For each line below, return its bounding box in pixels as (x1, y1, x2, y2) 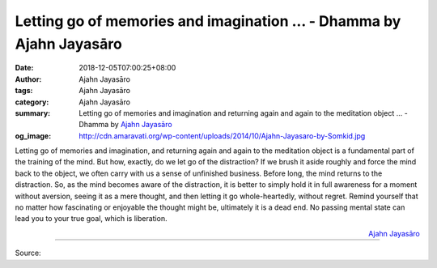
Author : (15, 74, 42, 84)
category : (15, 97, 49, 107)
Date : (15, 63, 34, 73)
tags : (15, 86, 33, 96)
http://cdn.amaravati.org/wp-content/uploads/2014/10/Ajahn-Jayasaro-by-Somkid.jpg (78, 130, 366, 141)
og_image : (15, 130, 52, 141)
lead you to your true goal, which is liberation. (15, 214, 168, 223)
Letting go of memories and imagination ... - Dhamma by (15, 12, 401, 30)
